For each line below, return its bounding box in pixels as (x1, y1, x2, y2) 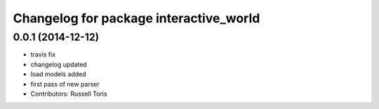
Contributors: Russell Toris (30, 89, 108, 98)
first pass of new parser (30, 80, 100, 88)
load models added (30, 70, 87, 78)
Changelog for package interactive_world (13, 10, 260, 26)
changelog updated (30, 60, 87, 68)
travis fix (30, 50, 56, 59)
